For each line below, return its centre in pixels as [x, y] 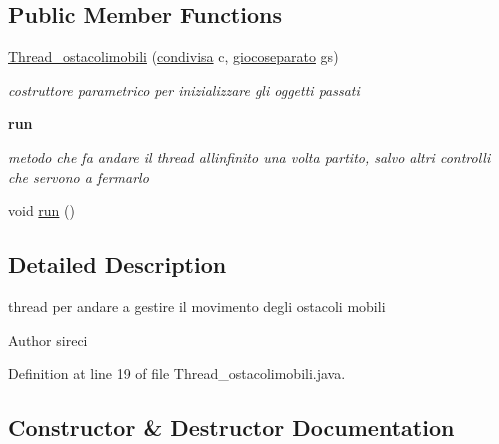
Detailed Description [117, 264]
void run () [41, 210]
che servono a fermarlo [78, 176]
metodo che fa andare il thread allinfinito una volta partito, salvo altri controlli [249, 156]
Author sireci [48, 339]
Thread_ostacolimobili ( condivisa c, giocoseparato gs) [173, 56]
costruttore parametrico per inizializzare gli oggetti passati [184, 89]
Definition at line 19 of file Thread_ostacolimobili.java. [177, 373]
